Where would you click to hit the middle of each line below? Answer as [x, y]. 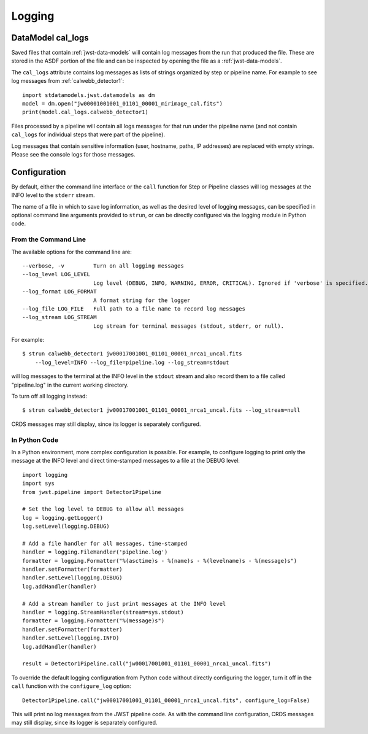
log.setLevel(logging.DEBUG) [66, 527]
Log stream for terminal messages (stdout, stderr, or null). [189, 326]
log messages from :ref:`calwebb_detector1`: [68, 81]
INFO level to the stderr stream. [53, 195]
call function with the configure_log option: [71, 686]
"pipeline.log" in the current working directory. [70, 385]
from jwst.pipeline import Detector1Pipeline [92, 492]
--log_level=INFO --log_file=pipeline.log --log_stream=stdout [132, 362]
